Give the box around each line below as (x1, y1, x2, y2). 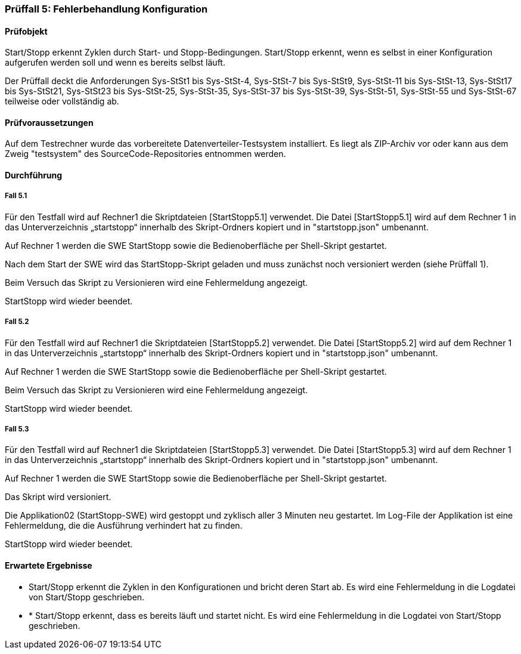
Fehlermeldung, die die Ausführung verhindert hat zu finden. (5, 520, 243, 531)
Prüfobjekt (5, 26, 48, 36)
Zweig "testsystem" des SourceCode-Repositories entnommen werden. (5, 149, 286, 159)
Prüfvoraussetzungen (5, 117, 94, 128)
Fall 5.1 (5, 192, 27, 200)
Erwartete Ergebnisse (5, 560, 92, 570)
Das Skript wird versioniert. (5, 492, 111, 502)
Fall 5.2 (5, 317, 29, 326)
